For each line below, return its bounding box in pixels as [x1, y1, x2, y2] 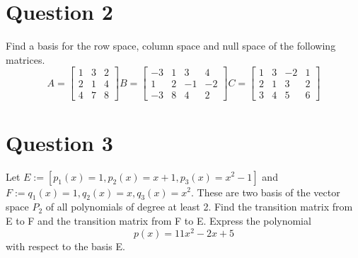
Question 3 [6, 128, 113, 157]
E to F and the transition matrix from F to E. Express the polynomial [6, 213, 311, 228]
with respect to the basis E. [6, 238, 125, 253]
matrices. [6, 52, 45, 67]
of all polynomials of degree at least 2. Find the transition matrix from [45, 199, 353, 214]
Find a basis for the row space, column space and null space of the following [6, 38, 336, 53]
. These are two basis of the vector [190, 184, 340, 199]
